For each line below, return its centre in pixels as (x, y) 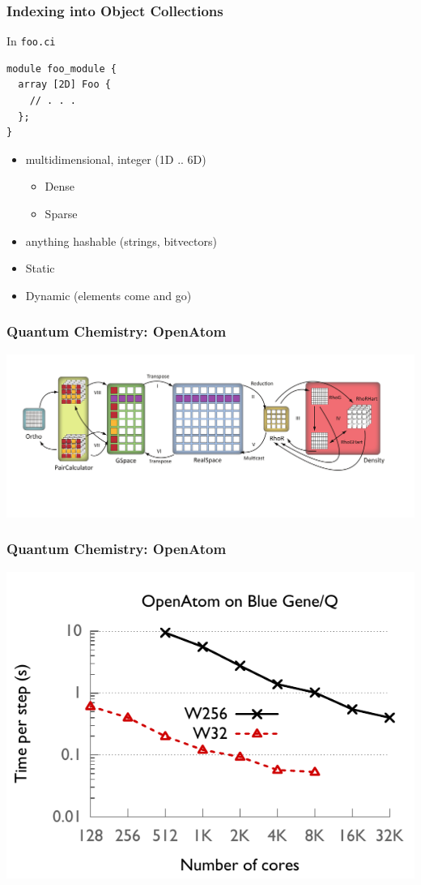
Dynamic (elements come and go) (108, 295)
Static (40, 268)
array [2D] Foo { (64, 85)
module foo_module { (62, 69)
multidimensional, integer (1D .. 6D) (116, 159)
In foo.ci (31, 41)
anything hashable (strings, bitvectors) (121, 241)
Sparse (61, 214)
